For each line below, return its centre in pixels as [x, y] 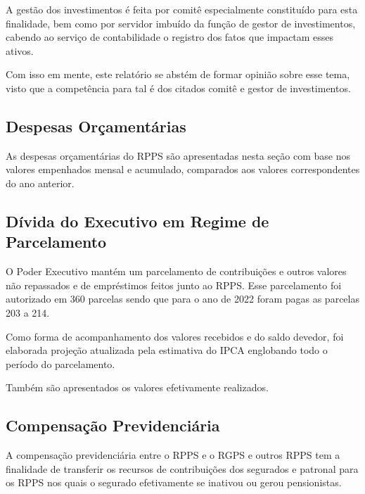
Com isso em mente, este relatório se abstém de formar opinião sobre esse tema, [178, 74]
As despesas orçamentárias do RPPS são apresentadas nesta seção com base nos [178, 155]
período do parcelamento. [60, 363]
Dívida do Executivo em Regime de [137, 221]
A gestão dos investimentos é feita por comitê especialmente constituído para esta [182, 9]
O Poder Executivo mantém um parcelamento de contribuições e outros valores [176, 271]
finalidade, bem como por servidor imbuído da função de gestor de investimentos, [181, 23]
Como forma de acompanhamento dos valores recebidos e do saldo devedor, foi [175, 336]
